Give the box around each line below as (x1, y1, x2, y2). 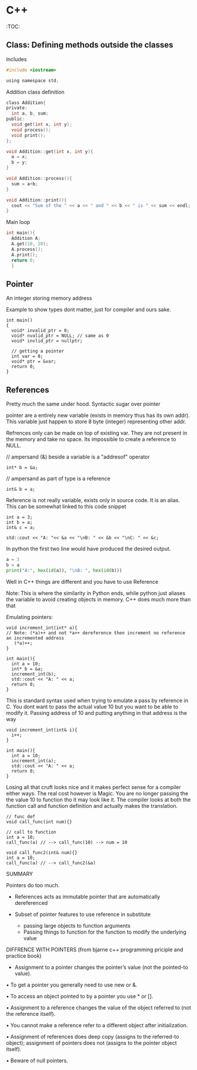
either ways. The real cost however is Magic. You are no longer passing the (6, 790, 189, 797)
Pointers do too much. (6, 881, 60, 888)
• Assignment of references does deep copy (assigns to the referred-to (6, 1033, 179, 1040)
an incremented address (6, 635, 65, 641)
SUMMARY (6, 870, 34, 877)
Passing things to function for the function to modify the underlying (23, 928, 187, 935)
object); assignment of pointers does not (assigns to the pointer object (6, 1039, 178, 1046)
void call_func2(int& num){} (6, 850, 78, 855)
